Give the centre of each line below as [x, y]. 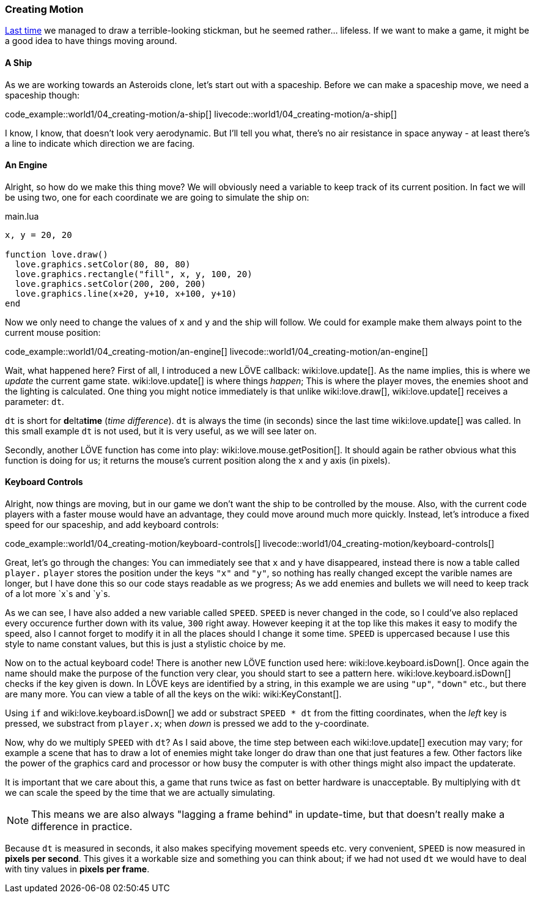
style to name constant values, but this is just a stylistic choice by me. [146, 644]
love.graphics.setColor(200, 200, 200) [110, 284]
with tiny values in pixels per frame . [77, 869]
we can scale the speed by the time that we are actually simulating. [140, 793]
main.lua [22, 216]
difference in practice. [82, 827]
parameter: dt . [35, 401]
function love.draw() [57, 254]
